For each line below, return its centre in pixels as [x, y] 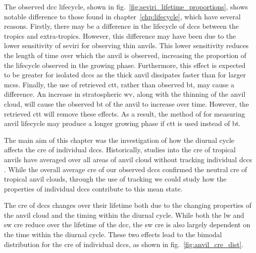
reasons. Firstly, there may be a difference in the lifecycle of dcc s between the [121, 26]
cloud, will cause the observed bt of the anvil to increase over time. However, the [127, 103]
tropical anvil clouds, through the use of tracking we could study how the [115, 179]
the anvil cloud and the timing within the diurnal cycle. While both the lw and [124, 215]
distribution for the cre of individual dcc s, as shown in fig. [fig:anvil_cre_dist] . [124, 244]
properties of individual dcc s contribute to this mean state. [93, 188]
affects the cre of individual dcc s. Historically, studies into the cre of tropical [120, 150]
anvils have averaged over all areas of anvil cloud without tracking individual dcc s [128, 159]
